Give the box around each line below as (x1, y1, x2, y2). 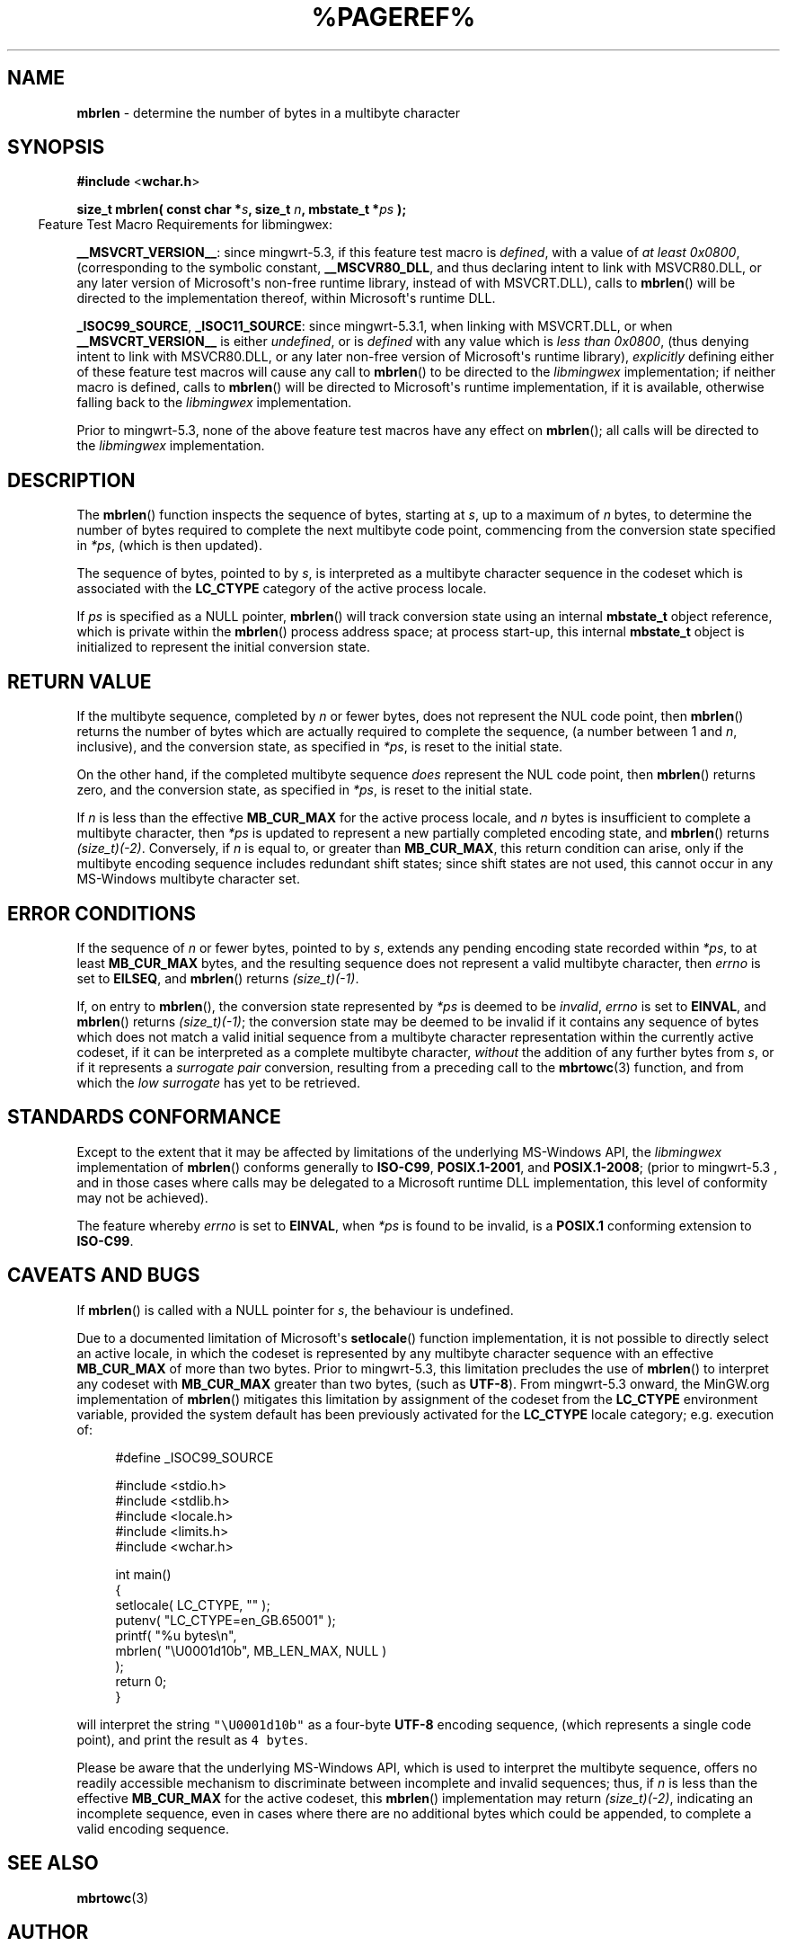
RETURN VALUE (7, 670, 152, 693)
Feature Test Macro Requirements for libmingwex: (38, 217, 332, 233)
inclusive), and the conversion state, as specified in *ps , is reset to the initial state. (76, 739, 563, 755)
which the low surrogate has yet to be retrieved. (76, 1074, 360, 1090)
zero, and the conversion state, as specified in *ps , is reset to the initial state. (76, 782, 533, 798)
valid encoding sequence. (76, 1820, 229, 1836)
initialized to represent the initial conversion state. (76, 639, 370, 655)
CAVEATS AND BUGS (7, 1264, 200, 1287)
